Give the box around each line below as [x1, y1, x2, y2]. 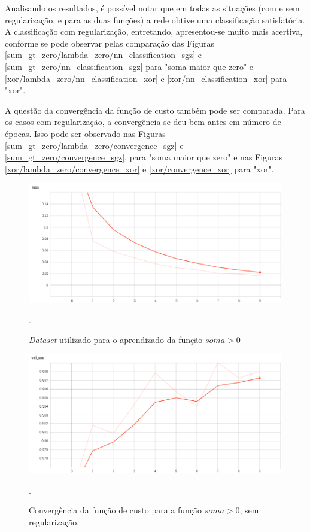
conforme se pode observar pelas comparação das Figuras [5, 37, 214, 49]
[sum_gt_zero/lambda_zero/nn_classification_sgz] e [5, 48, 202, 61]
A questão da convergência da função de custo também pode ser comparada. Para [5, 104, 305, 116]
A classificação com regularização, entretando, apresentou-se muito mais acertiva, [5, 25, 303, 38]
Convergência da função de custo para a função [29, 504, 202, 516]
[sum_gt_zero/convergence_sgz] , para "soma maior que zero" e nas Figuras [5, 151, 282, 163]
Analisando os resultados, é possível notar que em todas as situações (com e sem [5, 2, 300, 14]
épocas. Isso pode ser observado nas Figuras [5, 127, 166, 139]
